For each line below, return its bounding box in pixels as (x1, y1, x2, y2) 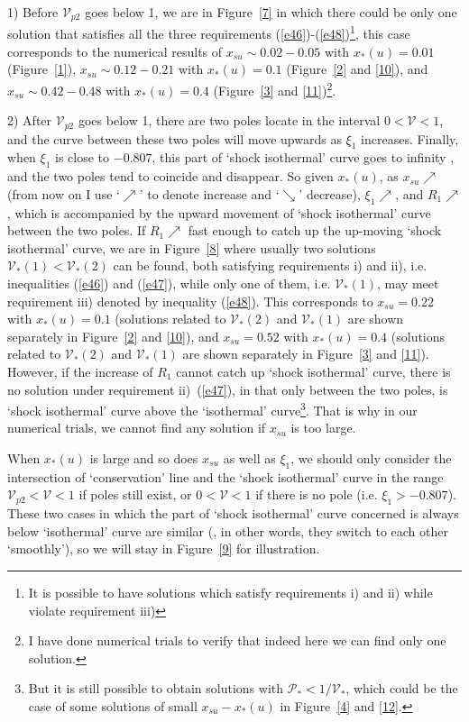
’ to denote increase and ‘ (139, 184, 280, 203)
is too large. (290, 418, 356, 437)
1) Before (7, 3, 59, 21)
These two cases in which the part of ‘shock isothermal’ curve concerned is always (7, 504, 459, 523)
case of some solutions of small (28, 696, 198, 715)
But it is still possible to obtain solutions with (28, 679, 284, 698)
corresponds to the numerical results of (7, 41, 223, 60)
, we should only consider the (290, 448, 452, 467)
